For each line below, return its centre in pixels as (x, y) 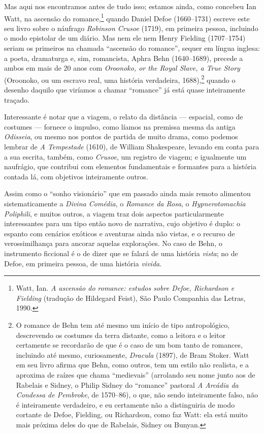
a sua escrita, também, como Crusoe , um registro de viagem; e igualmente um (125, 156)
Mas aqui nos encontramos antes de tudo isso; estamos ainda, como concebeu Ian (130, 6)
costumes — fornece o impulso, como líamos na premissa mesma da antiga (120, 126)
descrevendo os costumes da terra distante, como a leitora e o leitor (121, 335)
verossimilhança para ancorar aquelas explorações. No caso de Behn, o (113, 243)
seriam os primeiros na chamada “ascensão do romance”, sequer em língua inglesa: (132, 48)
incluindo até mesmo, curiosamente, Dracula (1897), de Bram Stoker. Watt (133, 354)
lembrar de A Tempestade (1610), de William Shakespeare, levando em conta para (132, 147)
